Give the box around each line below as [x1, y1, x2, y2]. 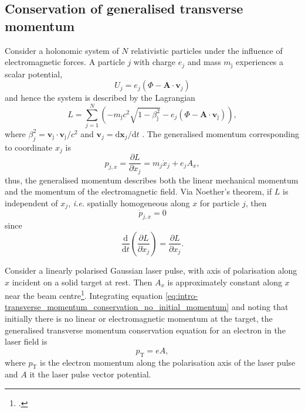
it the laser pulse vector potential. [29, 368, 151, 380]
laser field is [5, 335, 48, 348]
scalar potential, [5, 67, 63, 80]
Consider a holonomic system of [5, 44, 119, 56]
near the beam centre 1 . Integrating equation [5, 288, 163, 301]
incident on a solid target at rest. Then [12, 275, 152, 288]
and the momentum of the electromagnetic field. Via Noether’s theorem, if [5, 185, 272, 198]
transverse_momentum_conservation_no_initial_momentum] [5, 301, 229, 313]
